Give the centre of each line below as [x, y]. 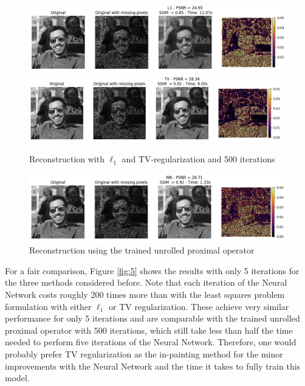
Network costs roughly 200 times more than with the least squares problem [145, 295]
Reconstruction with [67, 159]
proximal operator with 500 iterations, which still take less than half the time [149, 330]
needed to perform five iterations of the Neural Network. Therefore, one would [151, 342]
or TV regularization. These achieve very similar [199, 306]
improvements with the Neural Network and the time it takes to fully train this [153, 366]
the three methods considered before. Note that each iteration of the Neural [146, 282]
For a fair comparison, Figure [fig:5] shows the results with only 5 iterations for [152, 270]
